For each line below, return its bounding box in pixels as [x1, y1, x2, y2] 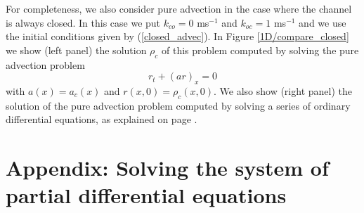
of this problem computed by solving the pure [162, 42, 359, 57]
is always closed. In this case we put [6, 15, 161, 30]
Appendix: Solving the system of [6, 153, 329, 182]
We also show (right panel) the [219, 83, 352, 98]
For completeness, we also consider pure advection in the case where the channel [6, 1, 352, 15]
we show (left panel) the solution [6, 42, 147, 57]
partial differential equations [6, 181, 287, 209]
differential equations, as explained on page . [6, 112, 197, 127]
